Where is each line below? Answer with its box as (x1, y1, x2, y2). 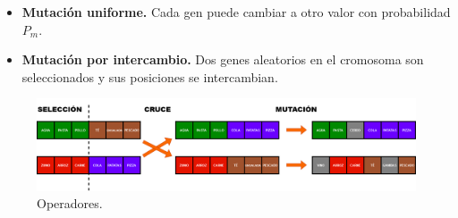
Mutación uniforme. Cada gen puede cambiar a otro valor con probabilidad (21, 3, 451, 21)
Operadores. (37, 194, 103, 213)
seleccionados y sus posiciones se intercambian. (21, 67, 278, 86)
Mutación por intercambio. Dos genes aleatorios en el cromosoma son (21, 50, 424, 69)
